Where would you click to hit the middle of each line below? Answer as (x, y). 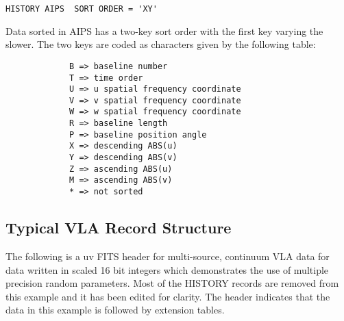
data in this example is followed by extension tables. (115, 310)
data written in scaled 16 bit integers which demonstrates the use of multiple (167, 269)
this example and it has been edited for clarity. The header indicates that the (168, 296)
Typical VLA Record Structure (119, 228)
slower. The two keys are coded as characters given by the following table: (161, 44)
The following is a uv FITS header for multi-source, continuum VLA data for (168, 256)
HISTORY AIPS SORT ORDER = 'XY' (82, 9)
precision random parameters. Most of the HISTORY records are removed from (172, 283)
